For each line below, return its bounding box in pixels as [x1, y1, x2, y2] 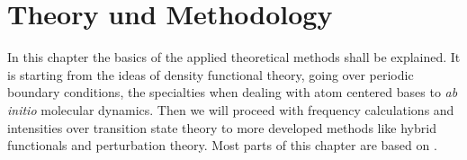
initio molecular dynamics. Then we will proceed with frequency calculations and [7, 100, 454, 119]
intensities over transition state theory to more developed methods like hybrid [7, 118, 436, 137]
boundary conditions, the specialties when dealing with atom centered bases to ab [7, 83, 458, 102]
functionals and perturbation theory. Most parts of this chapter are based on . [7, 136, 437, 155]
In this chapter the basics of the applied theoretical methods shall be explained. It [7, 48, 461, 67]
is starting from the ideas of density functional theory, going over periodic [7, 65, 414, 84]
